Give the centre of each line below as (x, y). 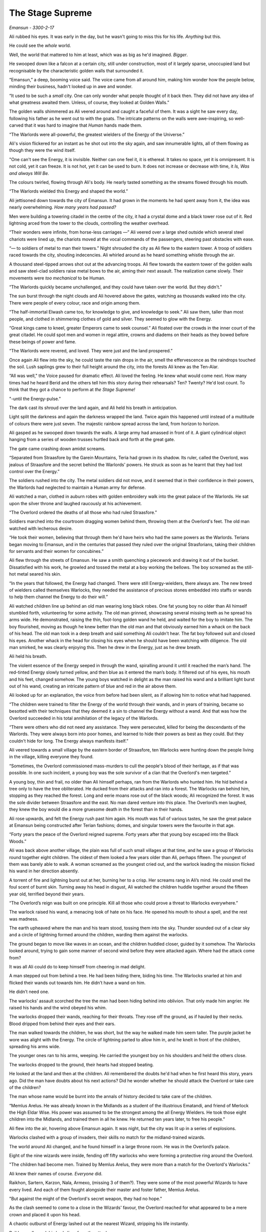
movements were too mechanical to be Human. (57, 278)
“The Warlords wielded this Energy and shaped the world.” (68, 191)
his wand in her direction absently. (44, 871)
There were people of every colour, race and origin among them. (75, 303)
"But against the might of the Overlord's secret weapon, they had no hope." (86, 1198)
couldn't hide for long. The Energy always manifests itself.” (69, 741)
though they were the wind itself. (42, 150)
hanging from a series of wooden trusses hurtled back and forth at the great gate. (92, 440)
